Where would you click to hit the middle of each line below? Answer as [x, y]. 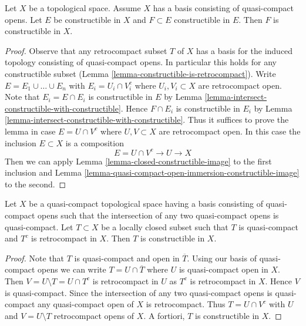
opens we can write [72, 269]
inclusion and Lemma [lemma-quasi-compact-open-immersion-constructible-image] [152, 172]
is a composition [95, 142]
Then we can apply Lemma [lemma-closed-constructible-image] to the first [138, 161]
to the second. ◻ [36, 184]
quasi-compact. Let [39, 226]
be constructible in [87, 19]
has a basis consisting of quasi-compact [223, 8]
